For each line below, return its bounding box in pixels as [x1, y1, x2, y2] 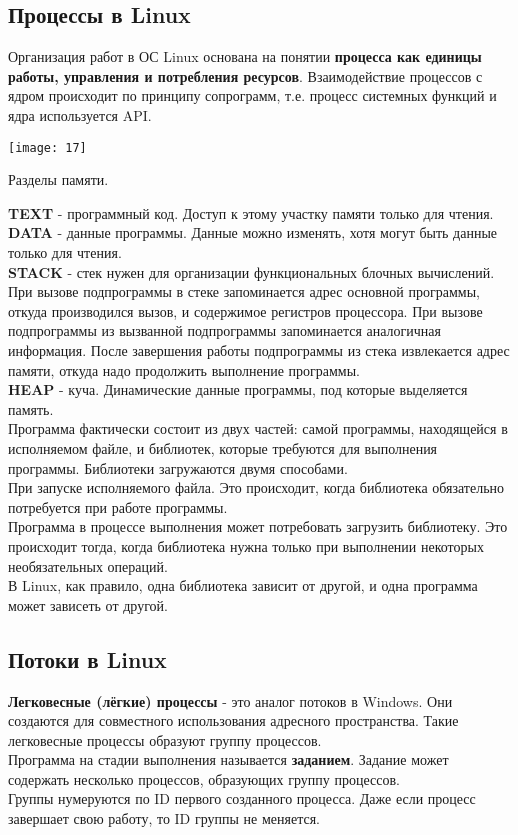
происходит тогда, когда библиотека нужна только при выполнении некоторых [8, 535, 484, 556]
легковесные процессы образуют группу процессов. [8, 729, 322, 750]
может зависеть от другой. [8, 594, 168, 615]
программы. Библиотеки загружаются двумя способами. [8, 457, 348, 478]
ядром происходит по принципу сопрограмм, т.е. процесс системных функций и [8, 85, 497, 106]
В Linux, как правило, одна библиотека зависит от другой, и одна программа [8, 575, 478, 596]
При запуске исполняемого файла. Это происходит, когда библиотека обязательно [8, 477, 505, 498]
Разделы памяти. [8, 169, 109, 190]
